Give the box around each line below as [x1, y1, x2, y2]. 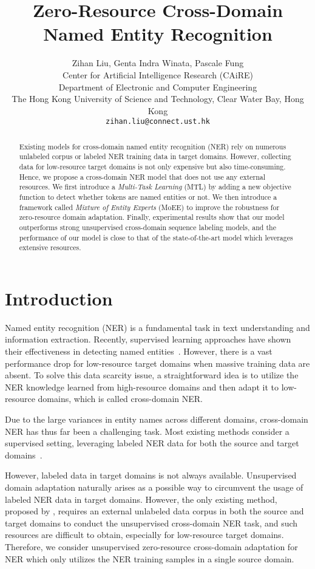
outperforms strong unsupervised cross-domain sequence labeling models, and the [19, 222, 276, 232]
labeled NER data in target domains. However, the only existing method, [5, 492, 277, 505]
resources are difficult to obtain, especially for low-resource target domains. [5, 528, 284, 541]
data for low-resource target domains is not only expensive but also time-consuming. [19, 162, 286, 172]
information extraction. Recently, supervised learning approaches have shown [5, 333, 291, 346]
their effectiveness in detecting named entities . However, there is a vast [5, 345, 273, 358]
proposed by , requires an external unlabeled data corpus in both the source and [5, 505, 304, 517]
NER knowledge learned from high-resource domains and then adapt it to [5, 380, 279, 393]
